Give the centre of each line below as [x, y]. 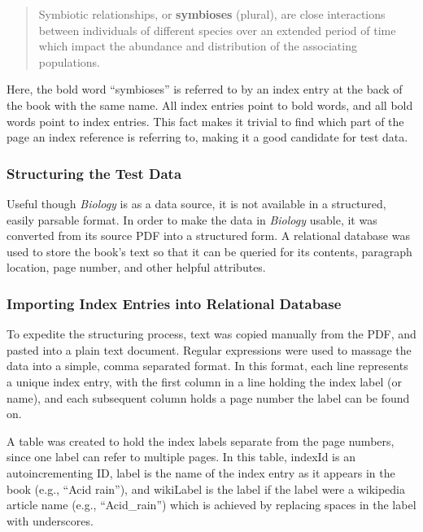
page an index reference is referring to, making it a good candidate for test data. [207, 137]
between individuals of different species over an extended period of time [217, 30]
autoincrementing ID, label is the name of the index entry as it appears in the [201, 472]
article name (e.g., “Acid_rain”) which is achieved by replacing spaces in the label [211, 505]
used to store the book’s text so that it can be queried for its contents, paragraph [209, 251]
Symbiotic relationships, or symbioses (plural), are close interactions [212, 14]
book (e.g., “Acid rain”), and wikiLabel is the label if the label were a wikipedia [206, 488]
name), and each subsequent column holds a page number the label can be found [208, 397]
